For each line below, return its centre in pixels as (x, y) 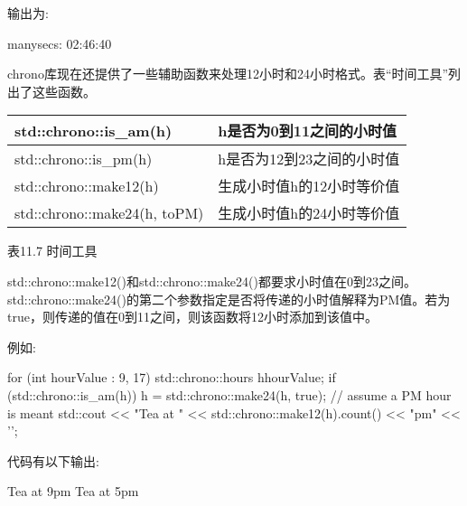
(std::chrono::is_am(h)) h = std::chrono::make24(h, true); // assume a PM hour (229, 394)
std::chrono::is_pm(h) (84, 158)
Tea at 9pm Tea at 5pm (73, 491)
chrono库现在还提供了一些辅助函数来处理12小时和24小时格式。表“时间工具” (228, 74)
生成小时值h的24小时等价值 (309, 213)
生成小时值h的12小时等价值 (309, 186)
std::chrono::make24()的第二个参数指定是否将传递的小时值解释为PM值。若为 (229, 299)
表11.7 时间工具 (52, 251)
